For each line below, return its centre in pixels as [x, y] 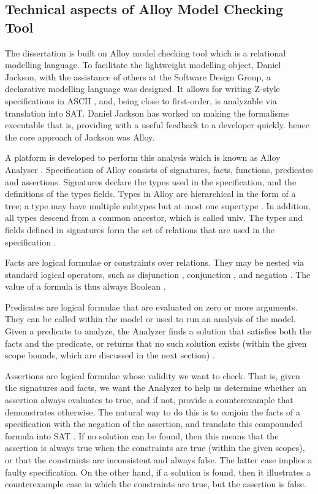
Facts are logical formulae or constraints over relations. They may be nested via [155, 262]
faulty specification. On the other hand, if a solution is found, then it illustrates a [158, 472]
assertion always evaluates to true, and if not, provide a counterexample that [149, 400]
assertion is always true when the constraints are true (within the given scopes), [155, 448]
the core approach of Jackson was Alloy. [80, 137]
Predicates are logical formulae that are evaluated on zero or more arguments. [151, 307]
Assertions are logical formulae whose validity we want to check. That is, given [153, 375]
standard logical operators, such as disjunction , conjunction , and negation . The [158, 274]
